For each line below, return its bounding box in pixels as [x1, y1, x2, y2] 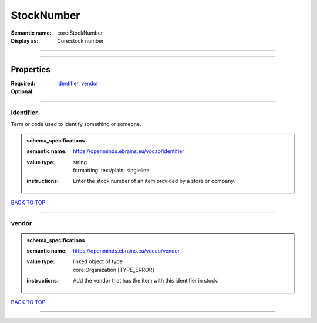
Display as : [11, 37, 39, 44]
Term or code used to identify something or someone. [11, 121, 141, 128]
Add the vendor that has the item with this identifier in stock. [73, 277, 219, 284]
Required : [11, 80, 35, 87]
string [73, 158, 87, 165]
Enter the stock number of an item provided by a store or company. [73, 178, 235, 185]
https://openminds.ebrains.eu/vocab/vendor [73, 247, 180, 254]
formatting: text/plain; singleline [73, 166, 150, 174]
